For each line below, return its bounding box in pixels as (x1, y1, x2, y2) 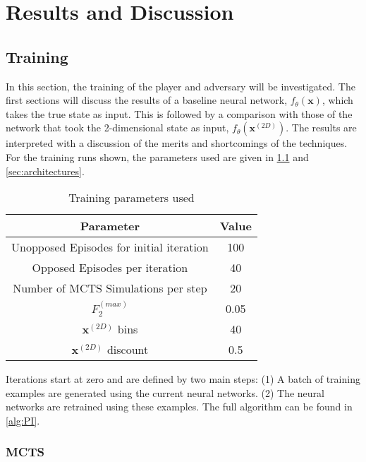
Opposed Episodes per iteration (32, 259, 188, 276)
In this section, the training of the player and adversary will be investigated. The (6, 78, 355, 93)
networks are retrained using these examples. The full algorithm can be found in (6, 399, 353, 414)
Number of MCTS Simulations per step (13, 280, 207, 297)
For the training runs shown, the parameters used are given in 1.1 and (6, 149, 309, 164)
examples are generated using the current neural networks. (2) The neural (6, 385, 324, 400)
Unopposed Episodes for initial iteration (11, 239, 209, 256)
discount (106, 341, 149, 358)
